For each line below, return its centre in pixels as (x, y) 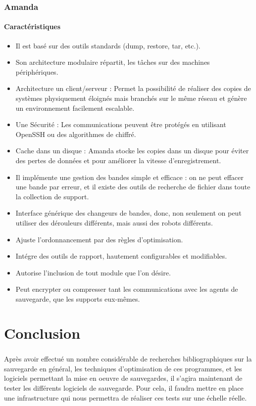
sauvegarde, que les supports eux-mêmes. (78, 298)
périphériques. (37, 71)
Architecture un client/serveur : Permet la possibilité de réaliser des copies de (133, 88)
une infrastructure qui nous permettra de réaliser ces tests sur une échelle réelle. (126, 397)
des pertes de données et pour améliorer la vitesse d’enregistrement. (118, 160)
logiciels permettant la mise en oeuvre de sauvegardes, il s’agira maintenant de (123, 378)
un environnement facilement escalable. (75, 108)
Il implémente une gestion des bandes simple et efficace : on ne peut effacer (129, 177)
